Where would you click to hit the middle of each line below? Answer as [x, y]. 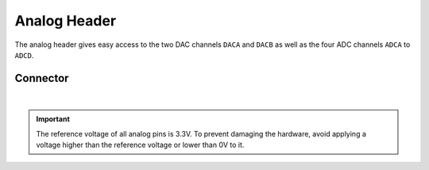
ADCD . [24, 55]
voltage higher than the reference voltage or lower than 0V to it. [140, 145]
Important [53, 119]
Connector [42, 78]
